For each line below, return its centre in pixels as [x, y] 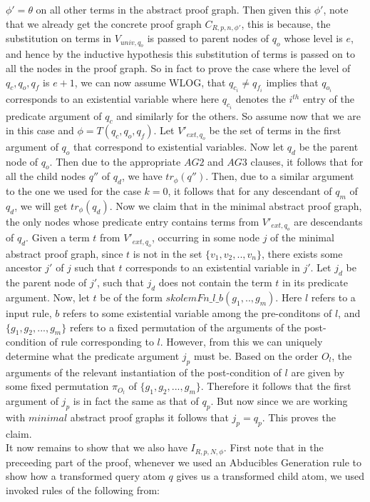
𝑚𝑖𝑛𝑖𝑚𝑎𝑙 [48, 418]
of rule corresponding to [102, 342]
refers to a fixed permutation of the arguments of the [185, 327]
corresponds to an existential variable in [213, 267]
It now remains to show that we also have [97, 447]
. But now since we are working [279, 401]
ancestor [24, 267]
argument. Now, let [48, 297]
